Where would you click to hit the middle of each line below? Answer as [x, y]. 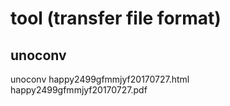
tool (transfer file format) [116, 18]
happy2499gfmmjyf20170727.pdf [79, 90]
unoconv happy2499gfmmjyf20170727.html [100, 79]
